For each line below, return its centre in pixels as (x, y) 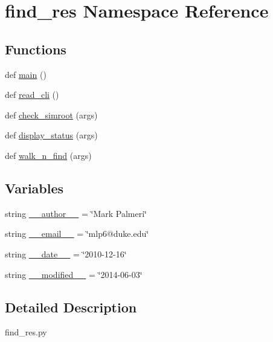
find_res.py (26, 332)
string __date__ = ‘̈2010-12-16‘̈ (66, 253)
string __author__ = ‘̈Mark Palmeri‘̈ (76, 213)
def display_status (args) (51, 135)
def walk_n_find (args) (48, 155)
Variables (34, 188)
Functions (36, 49)
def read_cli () (32, 95)
